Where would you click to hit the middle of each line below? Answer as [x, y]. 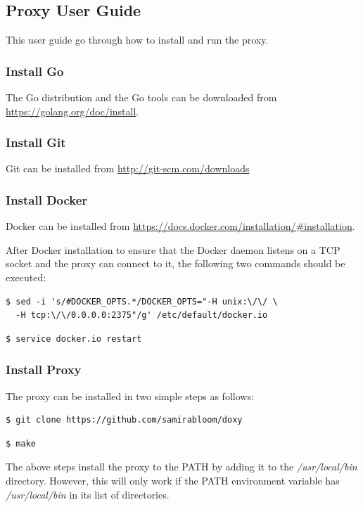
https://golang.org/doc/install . [72, 111]
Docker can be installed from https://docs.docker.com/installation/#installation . [180, 226]
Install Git [36, 142]
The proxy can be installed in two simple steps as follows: [130, 396]
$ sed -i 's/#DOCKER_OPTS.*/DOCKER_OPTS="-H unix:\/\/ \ [142, 301]
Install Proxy [44, 370]
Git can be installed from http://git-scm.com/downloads [128, 168]
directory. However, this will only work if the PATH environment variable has [173, 480]
